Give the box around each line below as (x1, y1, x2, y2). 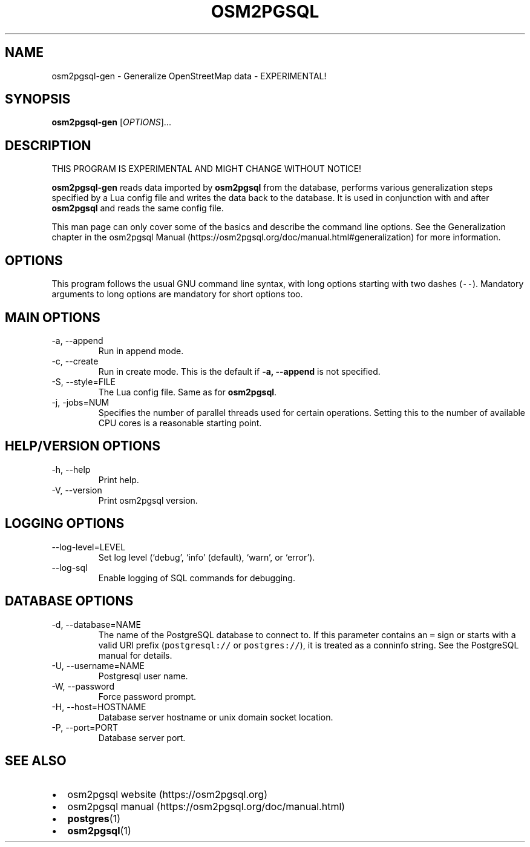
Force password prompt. (98, 691, 196, 702)
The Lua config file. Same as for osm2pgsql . (98, 386, 277, 397)
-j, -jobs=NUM (51, 397, 110, 407)
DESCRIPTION (5, 137, 91, 153)
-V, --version (51, 484, 102, 495)
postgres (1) (67, 812, 120, 825)
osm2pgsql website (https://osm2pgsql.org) (67, 788, 267, 801)
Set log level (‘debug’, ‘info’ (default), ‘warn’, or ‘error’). (98, 552, 315, 562)
